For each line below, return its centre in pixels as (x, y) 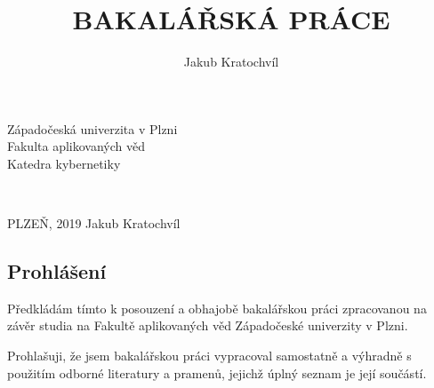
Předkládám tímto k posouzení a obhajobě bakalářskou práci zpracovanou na (217, 308)
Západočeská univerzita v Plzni (92, 128)
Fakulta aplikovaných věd (76, 146)
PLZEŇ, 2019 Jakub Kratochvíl (94, 223)
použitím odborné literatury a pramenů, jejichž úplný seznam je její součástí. (217, 372)
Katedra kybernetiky (64, 163)
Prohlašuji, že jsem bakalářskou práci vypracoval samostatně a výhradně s (209, 356)
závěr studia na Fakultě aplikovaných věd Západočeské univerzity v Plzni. (208, 325)
